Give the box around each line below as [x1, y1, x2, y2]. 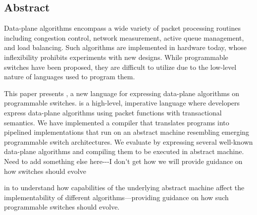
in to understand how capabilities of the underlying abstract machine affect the [4, 182, 245, 193]
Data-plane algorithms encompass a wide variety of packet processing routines [4, 23, 241, 33]
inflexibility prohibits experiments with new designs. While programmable [4, 52, 228, 62]
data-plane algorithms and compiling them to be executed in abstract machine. [4, 146, 244, 157]
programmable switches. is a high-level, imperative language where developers [4, 98, 240, 108]
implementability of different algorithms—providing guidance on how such [4, 192, 229, 202]
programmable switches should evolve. [4, 202, 120, 212]
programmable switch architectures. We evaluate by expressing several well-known [4, 136, 253, 147]
